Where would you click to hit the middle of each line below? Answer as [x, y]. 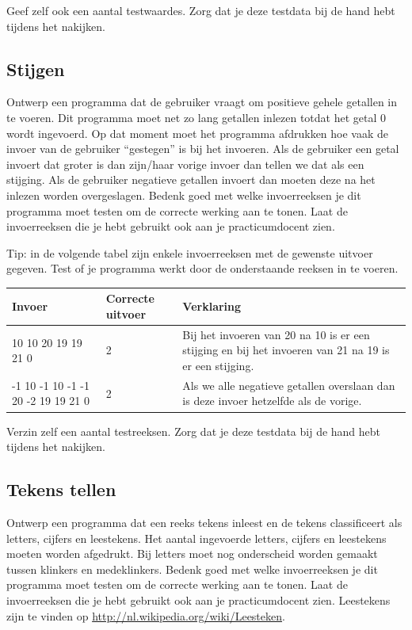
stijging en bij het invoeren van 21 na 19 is [286, 350]
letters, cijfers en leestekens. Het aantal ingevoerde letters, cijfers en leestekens [196, 538]
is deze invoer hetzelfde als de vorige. [272, 401]
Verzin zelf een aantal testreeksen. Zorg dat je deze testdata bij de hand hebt [194, 431]
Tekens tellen [61, 489]
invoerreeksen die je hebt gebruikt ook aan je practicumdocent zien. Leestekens [198, 599]
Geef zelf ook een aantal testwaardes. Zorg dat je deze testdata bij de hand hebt [201, 10]
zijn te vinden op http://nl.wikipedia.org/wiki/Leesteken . [146, 615]
